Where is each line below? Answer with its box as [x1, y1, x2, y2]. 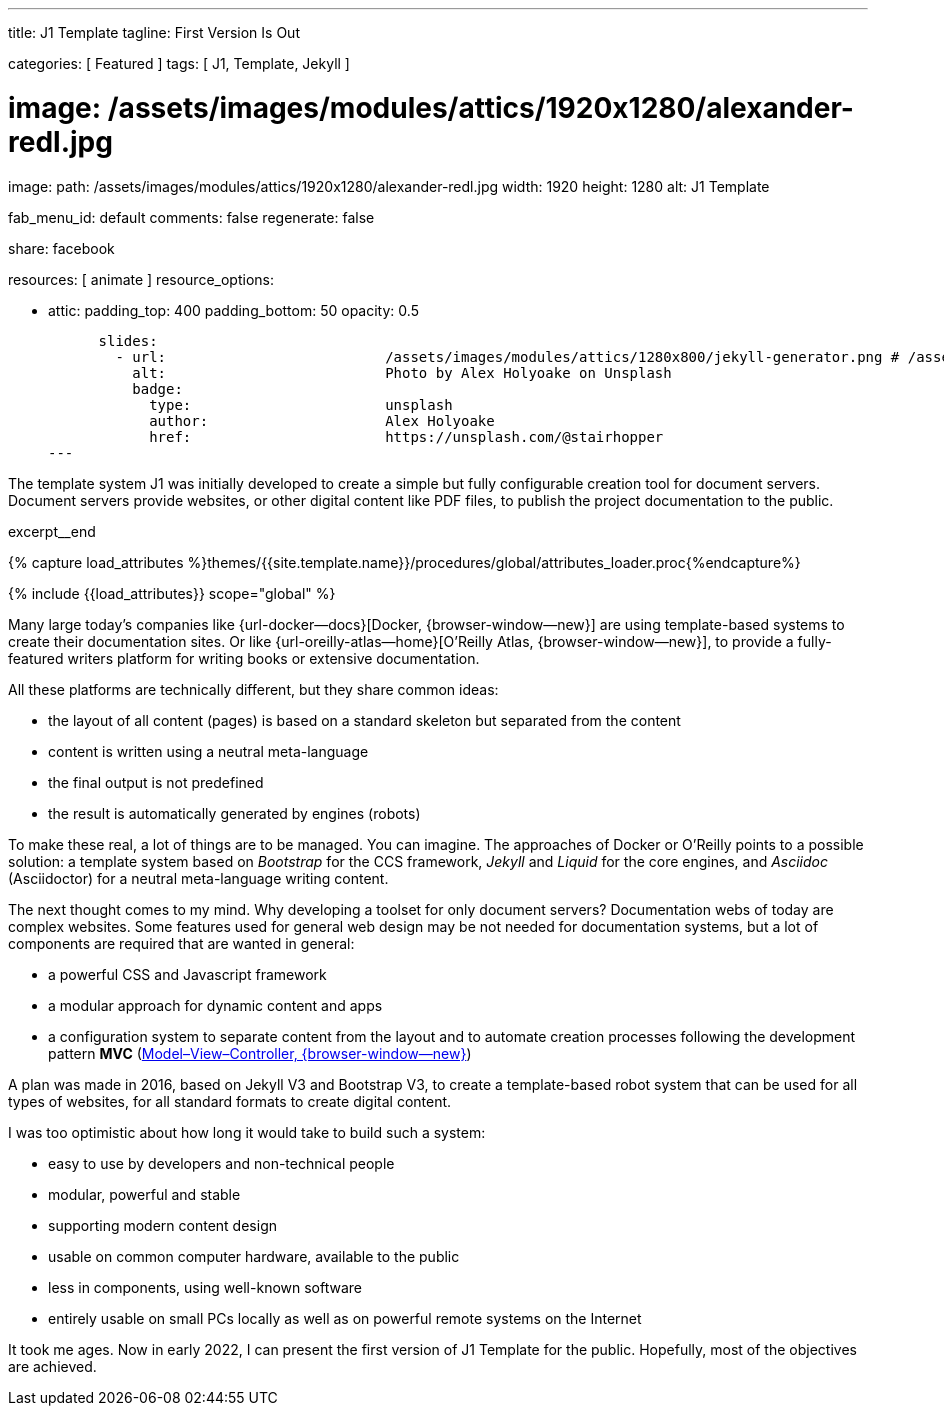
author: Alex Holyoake [149, 412, 495, 429]
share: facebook [8, 239, 115, 257]
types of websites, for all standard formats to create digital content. [8, 1092, 452, 1110]
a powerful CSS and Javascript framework [48, 965, 327, 983]
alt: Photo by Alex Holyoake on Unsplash [132, 364, 672, 381]
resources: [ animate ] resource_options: [8, 270, 274, 288]
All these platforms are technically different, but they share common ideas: [8, 680, 499, 698]
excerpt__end [8, 522, 96, 540]
